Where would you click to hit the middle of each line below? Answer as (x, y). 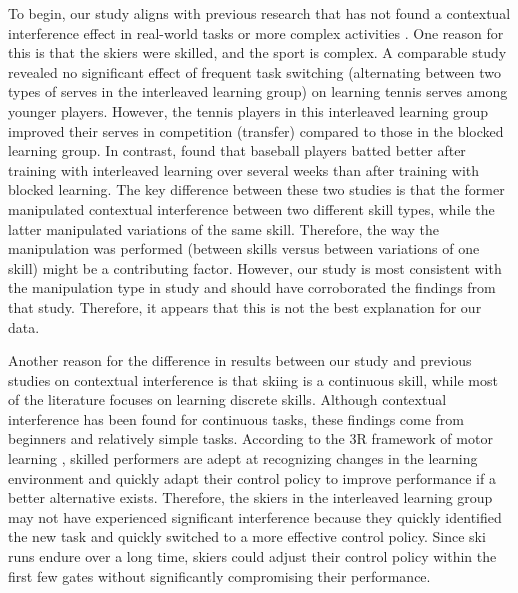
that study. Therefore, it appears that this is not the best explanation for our (245, 306)
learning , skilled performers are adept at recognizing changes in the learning (243, 458)
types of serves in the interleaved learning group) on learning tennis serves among (258, 91)
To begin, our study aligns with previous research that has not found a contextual (259, 13)
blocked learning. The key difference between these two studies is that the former (256, 189)
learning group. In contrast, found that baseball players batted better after (237, 150)
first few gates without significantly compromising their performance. (219, 575)
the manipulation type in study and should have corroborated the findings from (252, 287)
